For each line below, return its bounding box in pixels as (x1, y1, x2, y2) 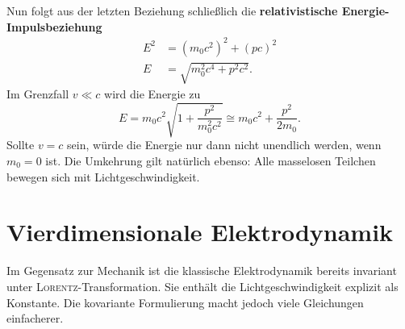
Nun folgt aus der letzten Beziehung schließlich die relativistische (6, 2, 338, 19)
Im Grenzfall (6, 85, 69, 102)
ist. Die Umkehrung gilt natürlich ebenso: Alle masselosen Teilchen (45, 152, 376, 169)
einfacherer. (6, 310, 64, 327)
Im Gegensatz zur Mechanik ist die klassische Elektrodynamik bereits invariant (6, 262, 397, 279)
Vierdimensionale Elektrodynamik (6, 215, 394, 248)
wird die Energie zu (104, 85, 201, 102)
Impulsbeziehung (6, 18, 102, 35)
